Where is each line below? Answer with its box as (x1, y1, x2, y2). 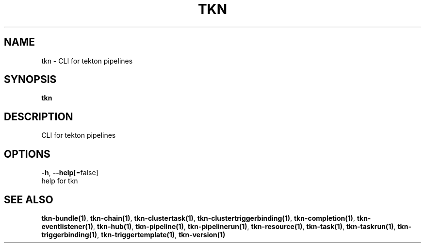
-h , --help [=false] (41, 168, 98, 177)
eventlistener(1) (41, 222, 93, 231)
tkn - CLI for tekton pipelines (41, 56, 133, 65)
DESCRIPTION (4, 110, 73, 123)
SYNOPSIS (4, 73, 57, 86)
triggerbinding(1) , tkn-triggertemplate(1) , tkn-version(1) (41, 230, 226, 239)
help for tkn (41, 177, 78, 185)
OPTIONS (4, 148, 50, 160)
